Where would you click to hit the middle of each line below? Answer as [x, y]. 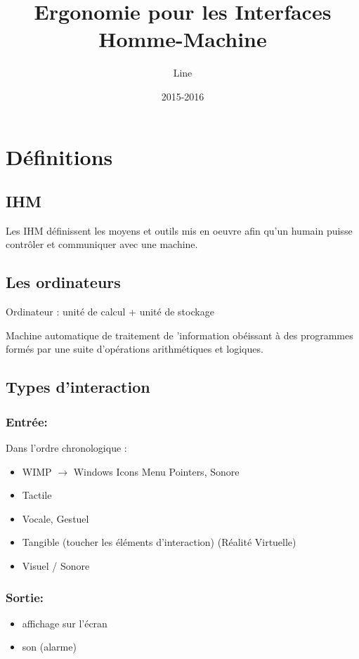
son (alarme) [49, 647]
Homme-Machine [183, 39]
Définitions [59, 156]
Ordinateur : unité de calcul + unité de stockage [110, 312]
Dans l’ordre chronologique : [66, 448]
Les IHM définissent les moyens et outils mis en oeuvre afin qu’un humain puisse [179, 230]
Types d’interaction [78, 387]
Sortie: [25, 597]
